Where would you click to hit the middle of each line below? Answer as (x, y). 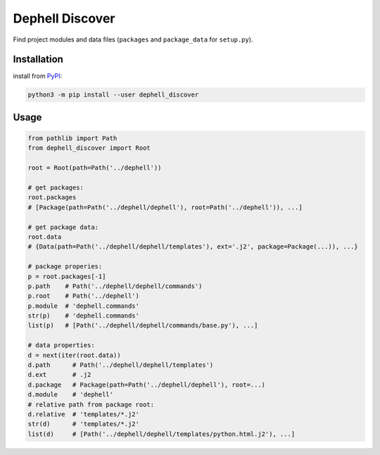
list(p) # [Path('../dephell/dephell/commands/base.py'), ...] (143, 325)
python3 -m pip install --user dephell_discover (113, 95)
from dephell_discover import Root (89, 148)
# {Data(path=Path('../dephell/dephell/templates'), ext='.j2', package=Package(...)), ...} (193, 247)
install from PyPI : (38, 76)
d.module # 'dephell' (71, 395)
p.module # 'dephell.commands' (84, 306)
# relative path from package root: (91, 404)
